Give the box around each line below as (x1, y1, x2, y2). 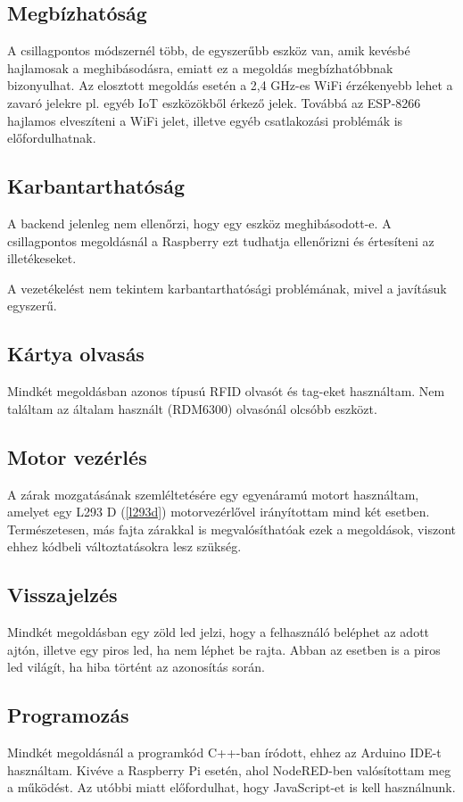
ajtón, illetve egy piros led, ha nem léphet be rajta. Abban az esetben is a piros (7, 640, 441, 658)
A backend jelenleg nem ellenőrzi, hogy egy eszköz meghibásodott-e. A (7, 213, 392, 232)
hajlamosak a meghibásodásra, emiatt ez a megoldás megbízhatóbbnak (7, 58, 393, 77)
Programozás (7, 701, 129, 729)
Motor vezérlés (7, 442, 147, 470)
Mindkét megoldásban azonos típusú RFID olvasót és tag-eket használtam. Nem (7, 382, 445, 401)
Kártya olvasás (7, 340, 145, 368)
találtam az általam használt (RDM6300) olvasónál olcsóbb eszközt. (7, 399, 377, 418)
